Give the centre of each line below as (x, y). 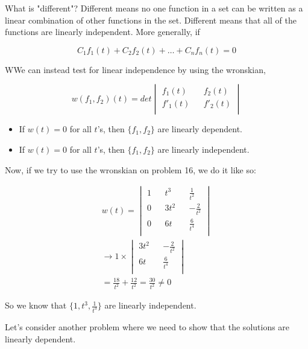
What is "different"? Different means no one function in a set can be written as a (154, 8)
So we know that (36, 305)
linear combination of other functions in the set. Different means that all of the (151, 20)
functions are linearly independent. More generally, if (102, 32)
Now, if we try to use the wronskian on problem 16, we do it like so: (130, 169)
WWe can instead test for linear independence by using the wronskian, (135, 69)
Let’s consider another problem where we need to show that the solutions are (147, 327)
